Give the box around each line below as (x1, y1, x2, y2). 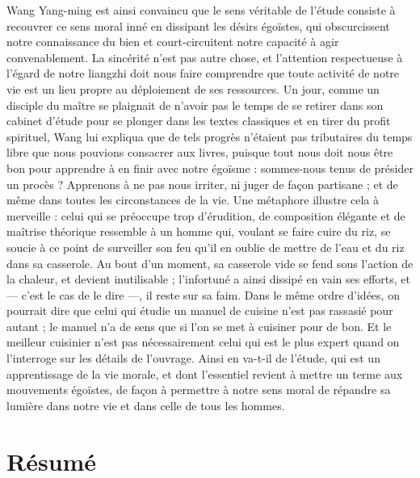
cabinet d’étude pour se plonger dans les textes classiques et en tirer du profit (6, 112, 391, 129)
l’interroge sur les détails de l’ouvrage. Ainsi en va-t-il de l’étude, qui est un (6, 350, 380, 367)
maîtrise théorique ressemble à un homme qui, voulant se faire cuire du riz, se (6, 223, 391, 240)
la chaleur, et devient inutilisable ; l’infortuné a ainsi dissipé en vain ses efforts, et (6, 270, 410, 287)
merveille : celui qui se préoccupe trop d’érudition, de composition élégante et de (6, 207, 405, 224)
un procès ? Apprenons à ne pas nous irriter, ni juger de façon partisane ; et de (6, 175, 398, 192)
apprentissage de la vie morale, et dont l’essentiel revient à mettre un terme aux (6, 365, 403, 382)
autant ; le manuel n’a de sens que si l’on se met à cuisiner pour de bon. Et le (6, 317, 392, 334)
